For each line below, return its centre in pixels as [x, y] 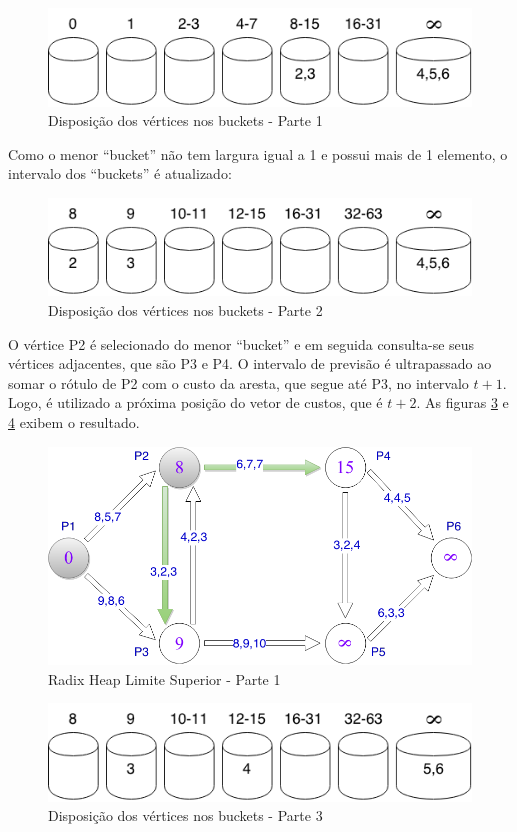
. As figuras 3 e [462, 402]
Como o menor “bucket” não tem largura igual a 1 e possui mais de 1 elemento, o [258, 153]
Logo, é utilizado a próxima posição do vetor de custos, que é [195, 402]
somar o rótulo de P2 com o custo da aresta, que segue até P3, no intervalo [238, 382]
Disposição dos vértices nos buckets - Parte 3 [185, 815]
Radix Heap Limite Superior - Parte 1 [164, 678]
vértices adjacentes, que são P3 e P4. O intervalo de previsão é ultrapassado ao [250, 363]
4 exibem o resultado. [74, 422]
